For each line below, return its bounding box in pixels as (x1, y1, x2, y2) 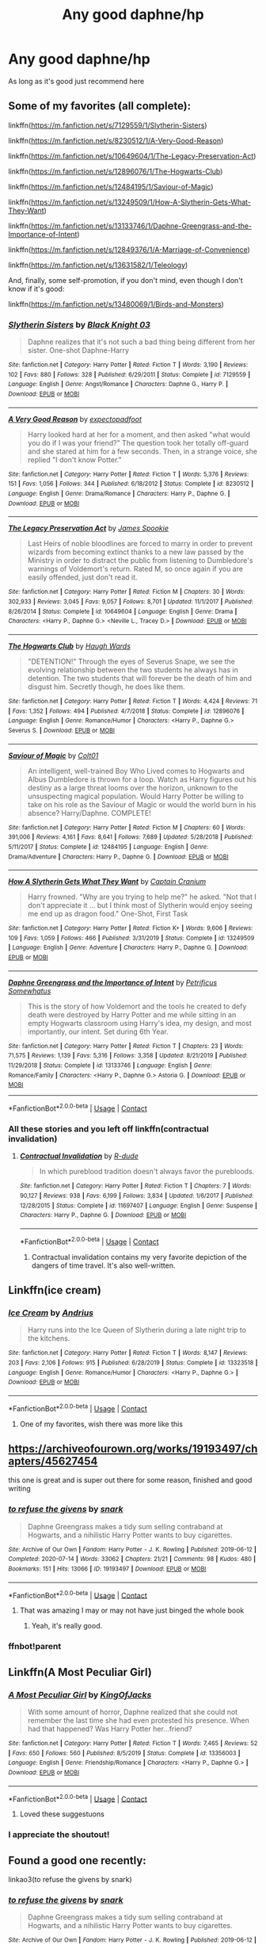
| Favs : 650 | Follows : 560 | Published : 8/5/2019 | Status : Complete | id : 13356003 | (8, 1749, 241, 1757)
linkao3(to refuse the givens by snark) (8, 1874, 132, 1884)
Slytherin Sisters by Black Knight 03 (8, 319, 150, 330)
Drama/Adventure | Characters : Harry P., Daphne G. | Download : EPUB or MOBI (8, 852, 229, 861)
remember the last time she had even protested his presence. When (27, 1715, 249, 1725)
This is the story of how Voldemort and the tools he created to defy (27, 1001, 247, 1011)
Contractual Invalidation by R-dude (19, 1151, 139, 1161)
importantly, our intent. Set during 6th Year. (27, 1027, 169, 1036)
